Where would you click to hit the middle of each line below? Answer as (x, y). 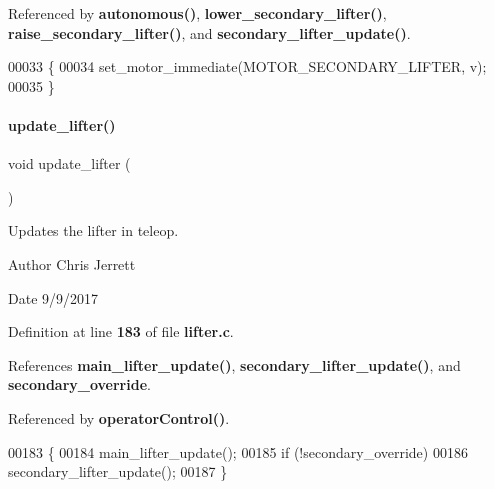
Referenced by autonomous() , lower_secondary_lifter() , (197, 13)
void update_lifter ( (69, 163)
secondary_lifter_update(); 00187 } (118, 471)
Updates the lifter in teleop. (93, 230)
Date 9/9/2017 (53, 297)
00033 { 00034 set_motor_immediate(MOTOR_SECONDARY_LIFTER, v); (247, 66)
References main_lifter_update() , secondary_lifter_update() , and (234, 364)
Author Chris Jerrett (72, 263)
